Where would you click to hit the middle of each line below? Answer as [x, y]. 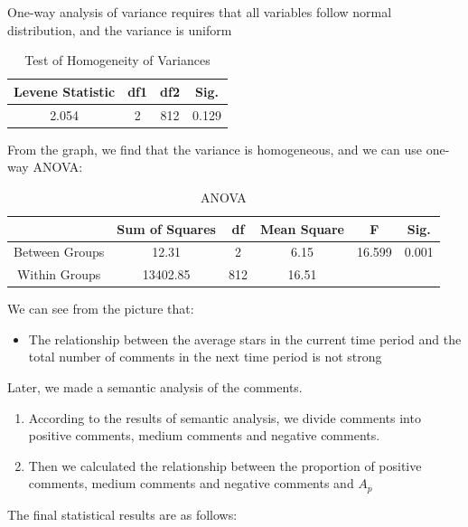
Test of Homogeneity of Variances [117, 60]
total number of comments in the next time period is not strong [205, 357]
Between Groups [59, 252]
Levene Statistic [65, 91]
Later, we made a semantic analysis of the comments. [155, 387]
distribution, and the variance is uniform [120, 29]
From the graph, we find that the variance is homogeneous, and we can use [215, 149]
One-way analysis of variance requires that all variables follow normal [200, 12]
